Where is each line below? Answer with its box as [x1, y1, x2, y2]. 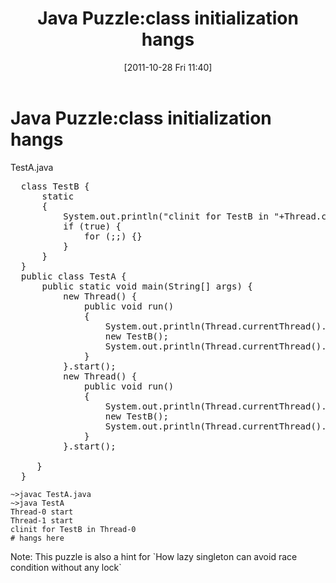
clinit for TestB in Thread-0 [10, 524, 137, 534]
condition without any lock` [10, 561, 122, 573]
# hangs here [10, 533, 65, 543]
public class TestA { [20, 270, 127, 282]
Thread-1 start [10, 515, 74, 526]
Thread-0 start [10, 507, 74, 517]
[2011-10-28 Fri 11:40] [123, 61, 213, 73]
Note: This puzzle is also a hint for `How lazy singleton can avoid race [10, 550, 298, 562]
